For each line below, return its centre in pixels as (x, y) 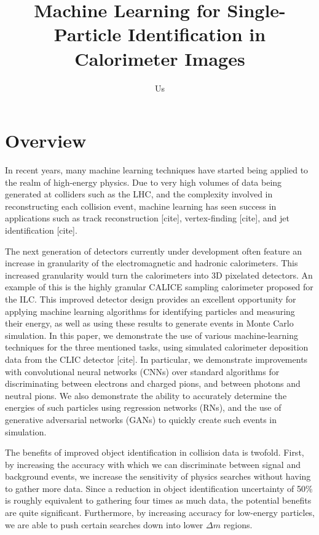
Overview (46, 141)
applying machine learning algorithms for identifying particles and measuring (150, 311)
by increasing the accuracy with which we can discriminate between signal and (153, 464)
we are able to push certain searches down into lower (104, 524)
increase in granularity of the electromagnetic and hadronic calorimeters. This (152, 263)
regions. (238, 524)
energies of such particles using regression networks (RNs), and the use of (143, 407)
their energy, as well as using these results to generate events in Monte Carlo (149, 323)
